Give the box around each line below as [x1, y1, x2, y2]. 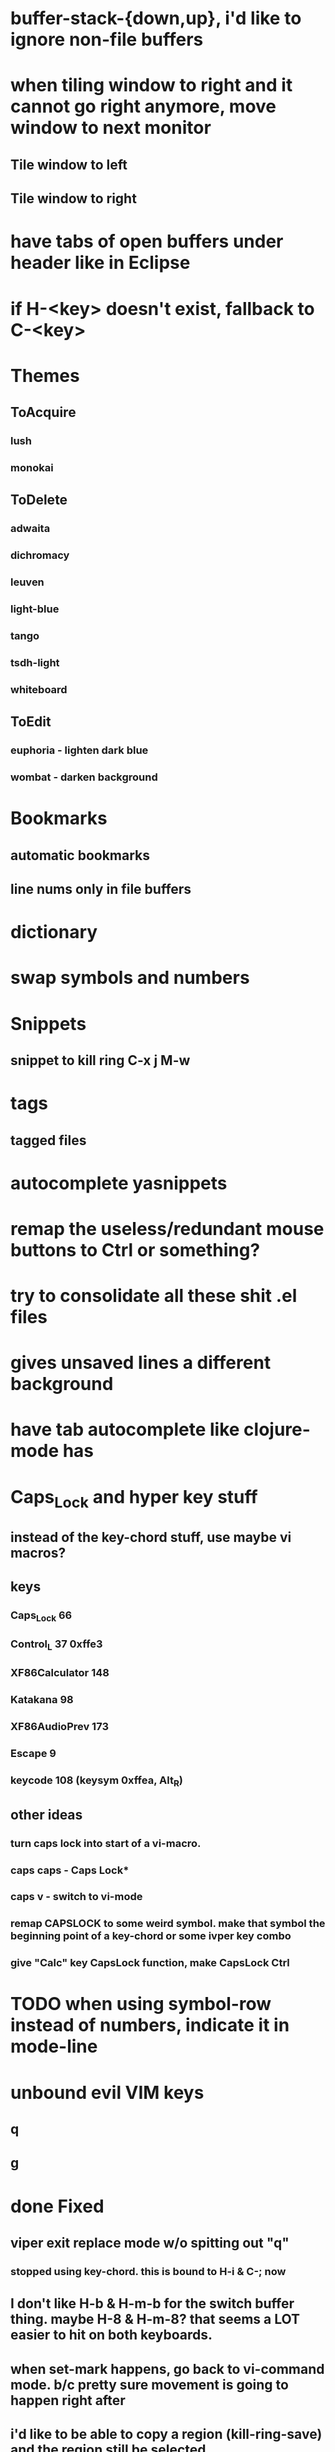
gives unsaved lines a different [10, 1352, 272, 1374]
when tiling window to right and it [10, 74, 293, 97]
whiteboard [10, 682, 68, 696]
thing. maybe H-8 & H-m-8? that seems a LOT [10, 2311, 301, 2328]
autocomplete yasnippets [10, 1172, 228, 1194]
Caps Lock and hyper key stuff [10, 1485, 258, 1512]
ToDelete [10, 492, 68, 509]
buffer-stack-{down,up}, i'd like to [10, 7, 302, 30]
